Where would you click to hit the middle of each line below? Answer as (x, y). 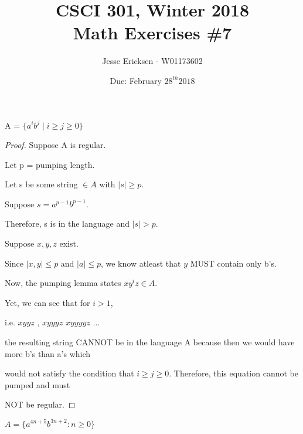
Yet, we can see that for (47, 302)
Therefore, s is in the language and (67, 223)
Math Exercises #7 (152, 33)
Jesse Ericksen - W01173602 (152, 61)
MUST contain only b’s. (233, 263)
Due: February (136, 80)
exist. (69, 243)
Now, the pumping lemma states (63, 283)
